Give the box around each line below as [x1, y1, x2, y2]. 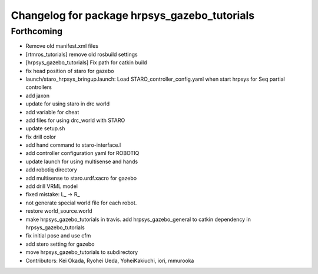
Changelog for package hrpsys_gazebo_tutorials [11, 9, 255, 22]
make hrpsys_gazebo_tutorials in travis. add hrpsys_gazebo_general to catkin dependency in [25, 216, 251, 223]
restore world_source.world [25, 207, 92, 214]
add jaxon [25, 92, 50, 99]
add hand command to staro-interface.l [25, 141, 121, 148]
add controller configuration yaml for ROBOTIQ [25, 150, 140, 157]
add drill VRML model [25, 183, 78, 190]
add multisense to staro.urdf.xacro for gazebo [25, 174, 137, 181]
